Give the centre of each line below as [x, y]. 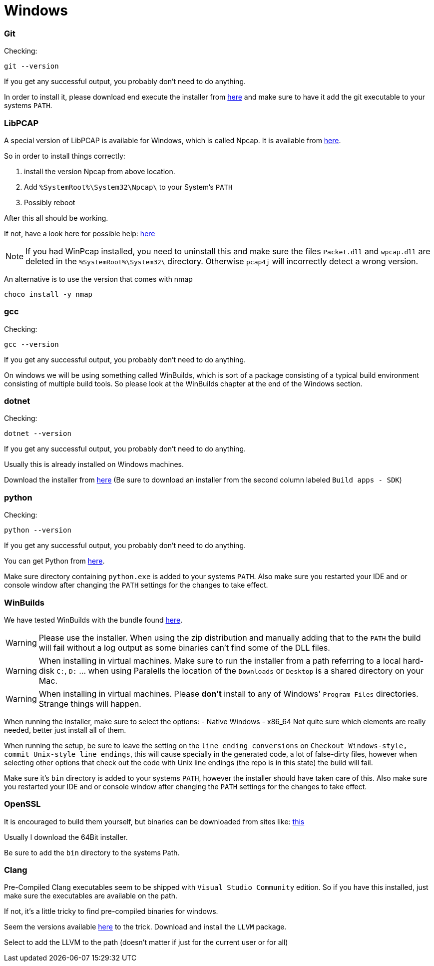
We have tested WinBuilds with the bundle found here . [93, 620]
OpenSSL [22, 804]
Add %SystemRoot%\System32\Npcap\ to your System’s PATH [128, 187]
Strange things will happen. [90, 703]
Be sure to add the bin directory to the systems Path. [92, 852]
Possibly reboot [50, 202]
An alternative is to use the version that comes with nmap [98, 279]
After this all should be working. [56, 218]
